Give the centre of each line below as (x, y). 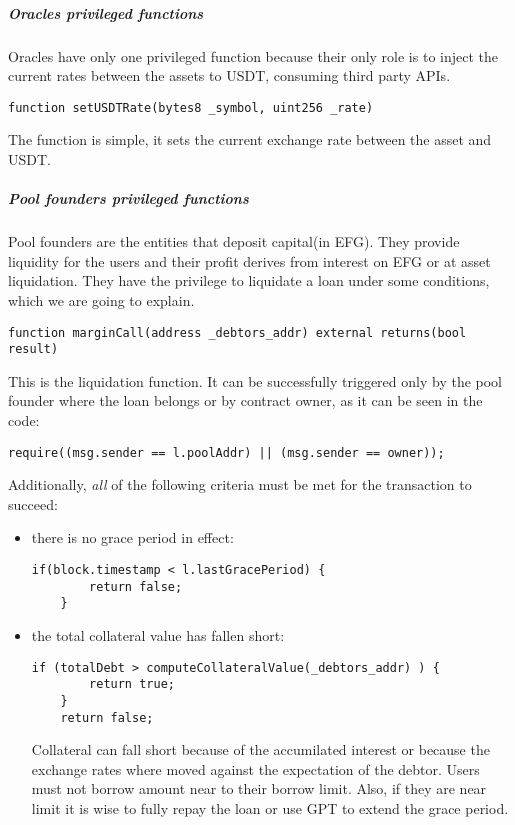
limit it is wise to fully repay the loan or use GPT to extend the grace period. (270, 808)
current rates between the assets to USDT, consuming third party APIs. (229, 75)
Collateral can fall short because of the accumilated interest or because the (260, 749)
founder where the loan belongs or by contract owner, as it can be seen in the (245, 400)
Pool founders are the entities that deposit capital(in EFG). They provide (234, 241)
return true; (132, 684)
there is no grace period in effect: (132, 537)
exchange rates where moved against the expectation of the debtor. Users (255, 768)
